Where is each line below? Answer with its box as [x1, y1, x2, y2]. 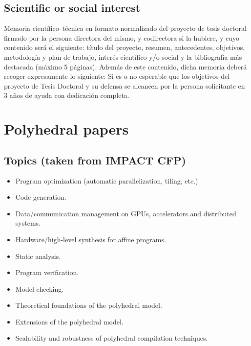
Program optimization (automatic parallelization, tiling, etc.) [15, 175, 198, 185]
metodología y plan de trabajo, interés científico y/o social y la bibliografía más [4, 51, 242, 62]
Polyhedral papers [4, 119, 129, 139]
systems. [15, 218, 41, 228]
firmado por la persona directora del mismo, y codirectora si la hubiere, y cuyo [4, 32, 239, 43]
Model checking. [15, 283, 64, 294]
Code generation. [15, 192, 66, 202]
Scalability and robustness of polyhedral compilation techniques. [15, 333, 208, 343]
